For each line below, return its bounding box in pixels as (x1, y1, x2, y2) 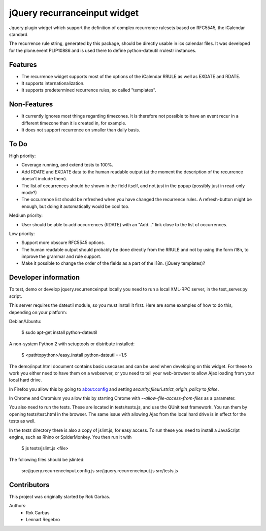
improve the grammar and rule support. (21, 253, 101, 259)
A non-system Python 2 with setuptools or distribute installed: (9, 341, 135, 347)
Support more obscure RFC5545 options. (21, 240, 105, 245)
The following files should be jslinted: (9, 456, 85, 462)
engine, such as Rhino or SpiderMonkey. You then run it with (9, 434, 132, 440)
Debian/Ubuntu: (9, 318, 41, 324)
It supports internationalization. (21, 81, 85, 86)
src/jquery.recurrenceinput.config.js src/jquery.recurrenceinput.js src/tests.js (21, 468, 178, 474)
